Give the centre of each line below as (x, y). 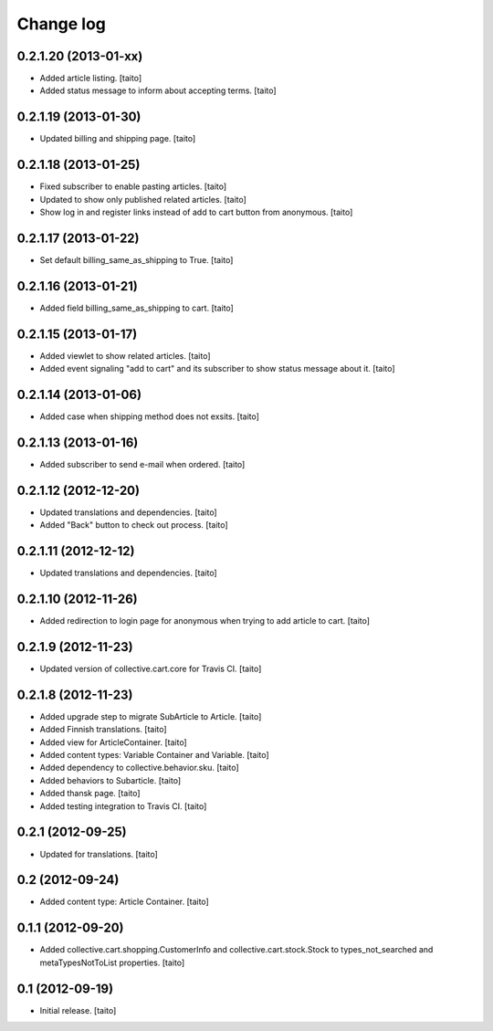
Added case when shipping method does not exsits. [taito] (150, 416)
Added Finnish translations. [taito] (104, 730)
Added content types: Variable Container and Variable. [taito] (154, 755)
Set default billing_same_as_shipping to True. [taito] (136, 259)
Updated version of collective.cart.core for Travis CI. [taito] (151, 668)
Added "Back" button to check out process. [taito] (134, 525)
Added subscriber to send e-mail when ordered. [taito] (142, 464)
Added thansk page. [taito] (90, 794)
